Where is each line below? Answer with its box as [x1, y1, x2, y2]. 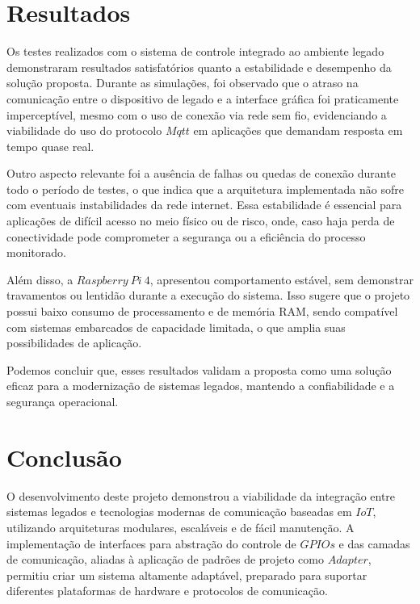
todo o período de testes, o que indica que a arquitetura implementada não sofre [6, 180, 404, 197]
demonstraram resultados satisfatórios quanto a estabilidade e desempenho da [6, 58, 392, 75]
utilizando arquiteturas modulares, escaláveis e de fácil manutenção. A [6, 518, 355, 535]
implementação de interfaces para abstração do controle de [6, 535, 296, 552]
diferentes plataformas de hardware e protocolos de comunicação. [6, 582, 328, 599]
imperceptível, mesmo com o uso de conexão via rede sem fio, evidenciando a [6, 106, 387, 123]
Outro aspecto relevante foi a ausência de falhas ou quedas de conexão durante [6, 165, 396, 182]
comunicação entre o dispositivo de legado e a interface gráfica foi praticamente [6, 90, 399, 107]
